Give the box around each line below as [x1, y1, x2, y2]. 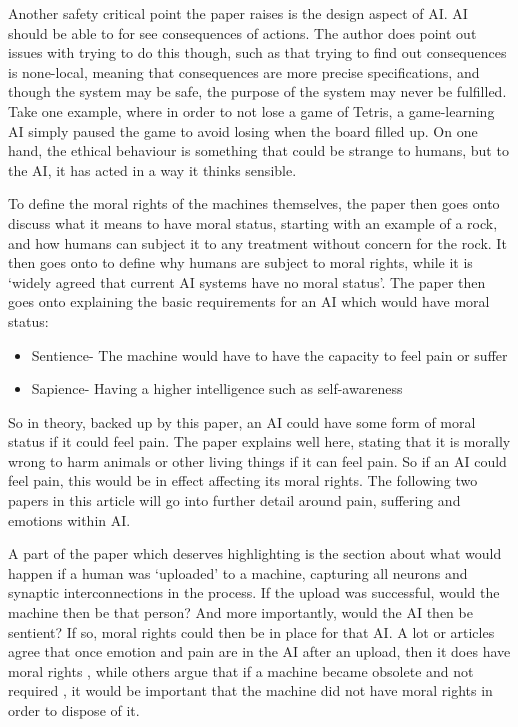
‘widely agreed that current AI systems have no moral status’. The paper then [8, 271, 486, 292]
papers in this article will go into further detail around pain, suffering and [8, 490, 461, 511]
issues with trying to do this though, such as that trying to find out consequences [8, 42, 507, 63]
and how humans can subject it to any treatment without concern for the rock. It [8, 232, 507, 253]
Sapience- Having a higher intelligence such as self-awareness [31, 378, 403, 399]
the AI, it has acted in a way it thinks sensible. [8, 159, 297, 180]
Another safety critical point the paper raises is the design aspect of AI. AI [8, 3, 468, 23]
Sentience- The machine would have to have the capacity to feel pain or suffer [31, 344, 508, 365]
